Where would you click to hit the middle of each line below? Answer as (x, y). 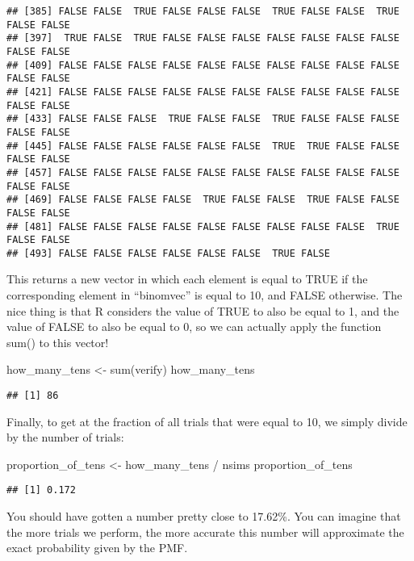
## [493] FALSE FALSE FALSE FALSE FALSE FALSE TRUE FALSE (168, 253)
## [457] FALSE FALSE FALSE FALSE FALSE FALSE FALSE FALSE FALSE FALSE (203, 172)
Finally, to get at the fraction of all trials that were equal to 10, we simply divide (207, 421)
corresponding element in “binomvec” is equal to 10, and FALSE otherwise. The (205, 295)
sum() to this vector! (58, 342)
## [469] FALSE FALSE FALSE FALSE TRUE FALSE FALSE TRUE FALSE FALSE (203, 200)
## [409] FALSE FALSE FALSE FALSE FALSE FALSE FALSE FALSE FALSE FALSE (203, 65)
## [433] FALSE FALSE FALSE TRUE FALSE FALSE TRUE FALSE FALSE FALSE (203, 119)
